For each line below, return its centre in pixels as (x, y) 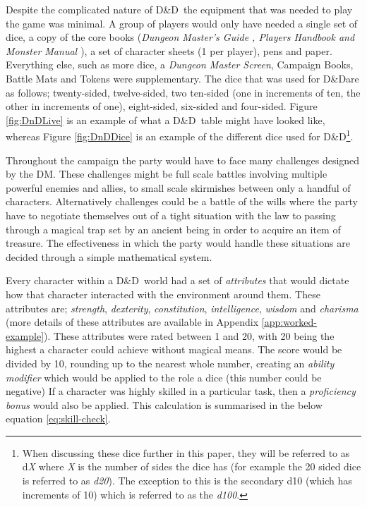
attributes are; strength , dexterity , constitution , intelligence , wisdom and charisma (182, 308)
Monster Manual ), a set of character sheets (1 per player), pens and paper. (169, 50)
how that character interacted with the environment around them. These (163, 294)
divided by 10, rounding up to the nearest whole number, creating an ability (170, 363)
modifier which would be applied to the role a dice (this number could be (164, 377)
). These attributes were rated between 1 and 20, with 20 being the (189, 335)
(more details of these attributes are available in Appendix (132, 322)
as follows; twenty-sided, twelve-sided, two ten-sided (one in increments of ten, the (183, 92)
